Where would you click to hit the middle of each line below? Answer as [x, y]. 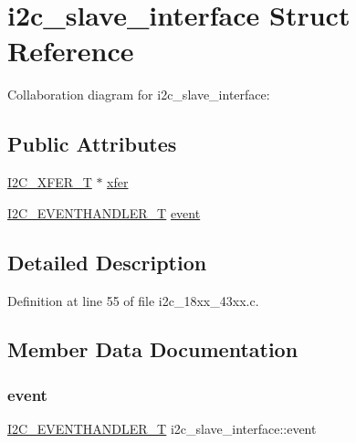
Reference [71, 51]
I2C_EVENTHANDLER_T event [104, 212]
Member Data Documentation [153, 349]
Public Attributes [92, 144]
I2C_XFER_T [50, 182]
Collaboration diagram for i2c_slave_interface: [139, 95]
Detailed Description [107, 262]
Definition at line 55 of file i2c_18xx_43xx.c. [133, 300]
